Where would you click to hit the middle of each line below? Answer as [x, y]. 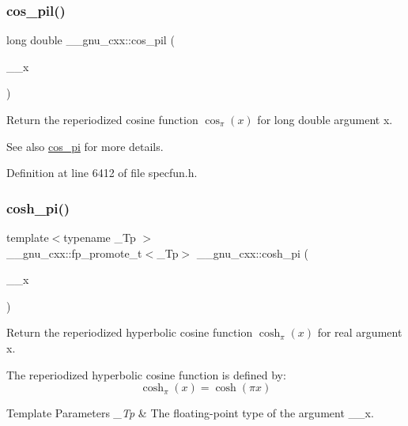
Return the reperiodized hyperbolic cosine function [130, 332]
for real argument [360, 332]
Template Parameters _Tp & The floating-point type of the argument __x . [190, 413]
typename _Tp [100, 237]
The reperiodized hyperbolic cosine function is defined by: [146, 374]
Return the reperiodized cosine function [102, 119]
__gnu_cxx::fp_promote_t [74, 253]
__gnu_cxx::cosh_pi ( [253, 253]
